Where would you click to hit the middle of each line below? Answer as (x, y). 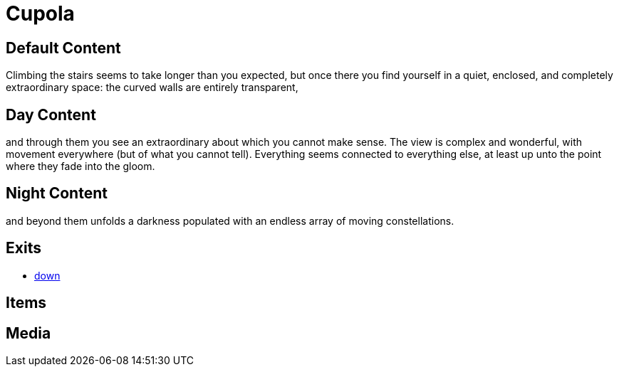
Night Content (57, 193)
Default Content (63, 48)
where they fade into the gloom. (80, 166)
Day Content (51, 115)
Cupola (40, 14)
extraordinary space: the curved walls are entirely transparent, (152, 87)
